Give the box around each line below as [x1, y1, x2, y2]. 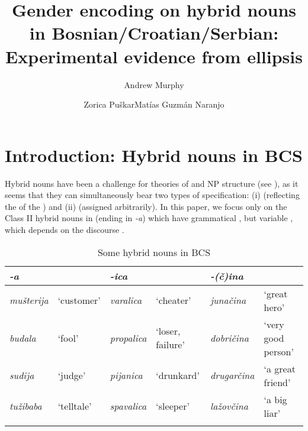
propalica [110, 330, 147, 345]
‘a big [264, 392, 287, 406]
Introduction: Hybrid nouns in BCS [5, 142, 303, 167]
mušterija [9, 293, 49, 307]
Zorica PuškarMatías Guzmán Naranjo [84, 98, 224, 111]
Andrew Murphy [124, 78, 184, 90]
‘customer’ [57, 293, 101, 307]
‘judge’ [57, 368, 86, 383]
